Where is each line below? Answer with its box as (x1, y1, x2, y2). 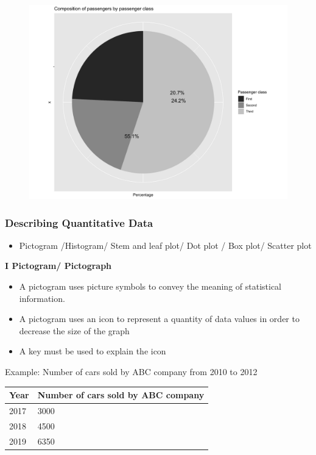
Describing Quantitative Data (5, 215, 153, 230)
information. (19, 292, 65, 304)
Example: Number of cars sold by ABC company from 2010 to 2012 (5, 365, 258, 378)
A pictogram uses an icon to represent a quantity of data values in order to (19, 312, 300, 325)
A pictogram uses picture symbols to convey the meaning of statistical (19, 280, 282, 292)
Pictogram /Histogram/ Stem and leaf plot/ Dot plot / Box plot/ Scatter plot (19, 238, 312, 251)
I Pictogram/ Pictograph (5, 259, 112, 272)
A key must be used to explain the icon (19, 345, 166, 357)
